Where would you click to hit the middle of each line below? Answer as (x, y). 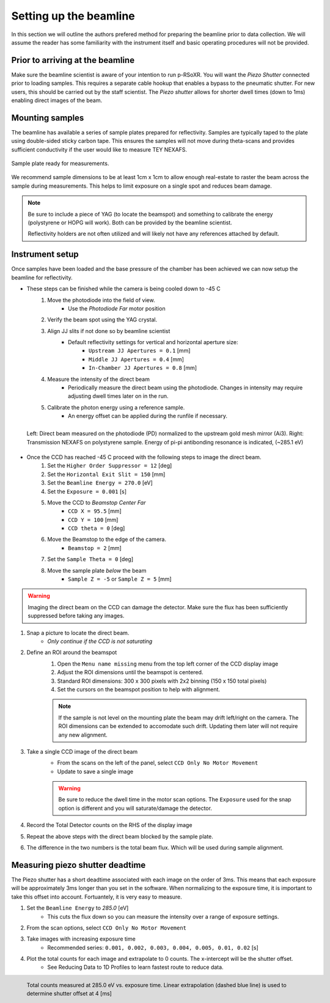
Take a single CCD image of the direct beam (82, 751)
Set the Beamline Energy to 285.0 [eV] (78, 908)
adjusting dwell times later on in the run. (118, 396)
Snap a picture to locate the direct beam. (78, 633)
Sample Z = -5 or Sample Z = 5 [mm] (120, 579)
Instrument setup (45, 255)
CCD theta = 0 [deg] (97, 528)
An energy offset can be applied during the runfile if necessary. (148, 416)
